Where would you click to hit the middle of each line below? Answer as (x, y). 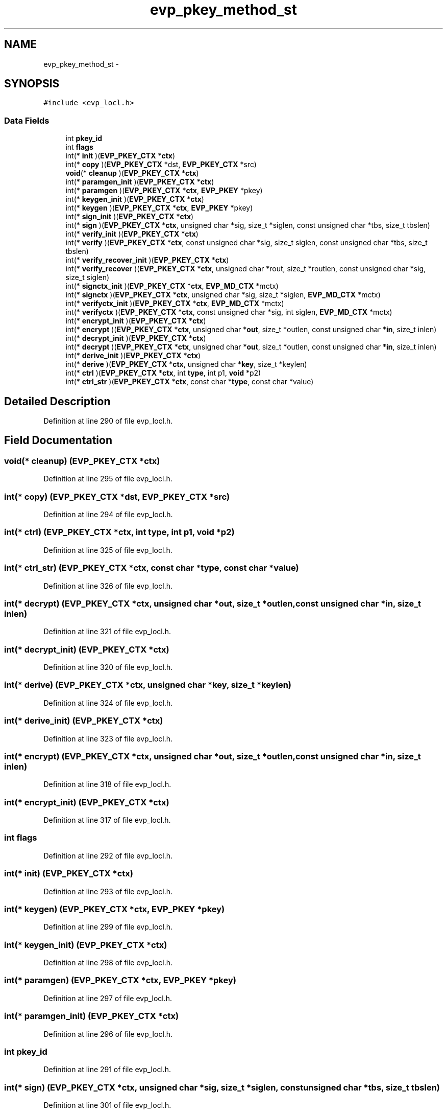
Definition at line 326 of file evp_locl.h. (108, 586)
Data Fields (27, 120)
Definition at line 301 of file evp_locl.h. (107, 1105)
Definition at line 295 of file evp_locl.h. (108, 479)
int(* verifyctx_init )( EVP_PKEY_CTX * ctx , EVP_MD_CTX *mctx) (175, 304)
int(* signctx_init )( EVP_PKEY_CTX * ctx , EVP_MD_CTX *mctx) (172, 286)
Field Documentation (58, 440)
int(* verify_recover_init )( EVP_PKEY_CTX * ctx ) (147, 260)
